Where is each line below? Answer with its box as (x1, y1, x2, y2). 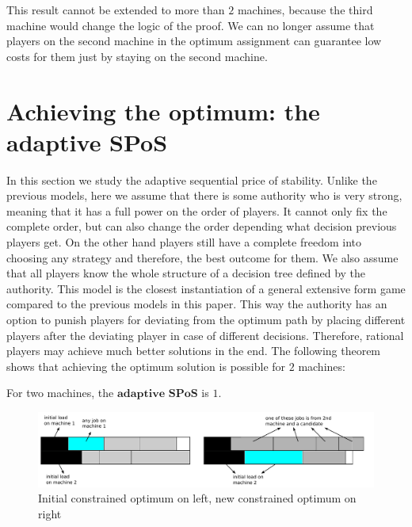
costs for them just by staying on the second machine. (6, 48, 268, 64)
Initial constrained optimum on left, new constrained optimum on (38, 490, 357, 506)
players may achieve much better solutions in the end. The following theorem (6, 342, 381, 359)
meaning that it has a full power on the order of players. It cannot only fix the (6, 202, 387, 219)
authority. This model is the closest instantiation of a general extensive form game (6, 280, 406, 296)
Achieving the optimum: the (6, 94, 320, 127)
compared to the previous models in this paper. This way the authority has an (6, 296, 387, 312)
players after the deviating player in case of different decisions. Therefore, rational (6, 327, 404, 343)
